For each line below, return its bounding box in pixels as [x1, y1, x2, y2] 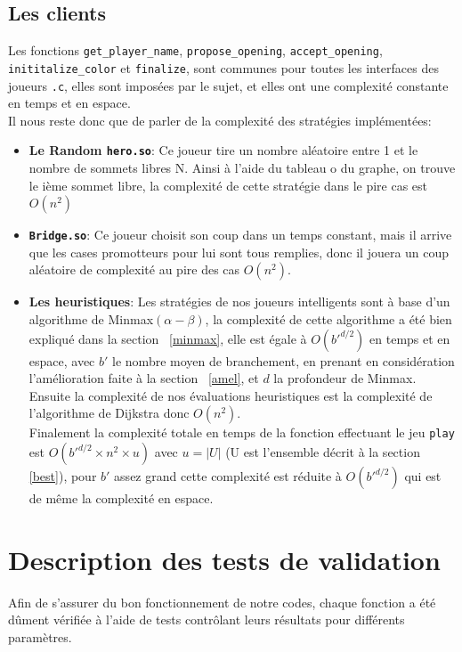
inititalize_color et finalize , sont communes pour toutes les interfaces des [8, 58, 439, 77]
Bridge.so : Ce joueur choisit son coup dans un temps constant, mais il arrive [28, 225, 452, 244]
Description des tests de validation [8, 541, 441, 577]
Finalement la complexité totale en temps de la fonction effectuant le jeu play [28, 423, 455, 442]
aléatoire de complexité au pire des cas [28, 260, 240, 279]
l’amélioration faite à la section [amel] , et [28, 369, 259, 387]
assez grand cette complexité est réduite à [114, 467, 342, 485]
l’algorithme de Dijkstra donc [28, 403, 190, 422]
